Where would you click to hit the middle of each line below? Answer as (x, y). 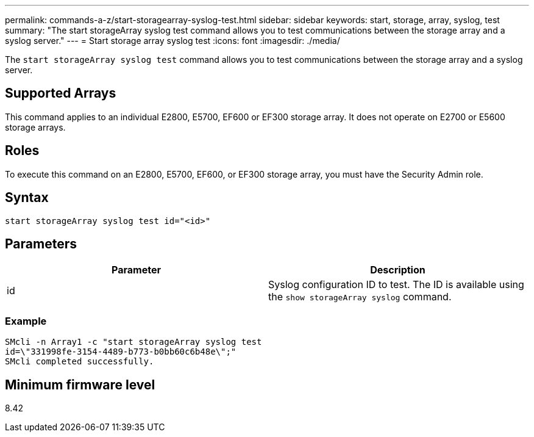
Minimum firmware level (80, 385)
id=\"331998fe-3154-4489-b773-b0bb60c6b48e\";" (121, 352)
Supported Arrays (61, 93)
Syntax (27, 198)
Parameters (41, 244)
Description (398, 270)
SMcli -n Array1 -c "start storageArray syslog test (133, 342)
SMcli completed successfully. (80, 362)
